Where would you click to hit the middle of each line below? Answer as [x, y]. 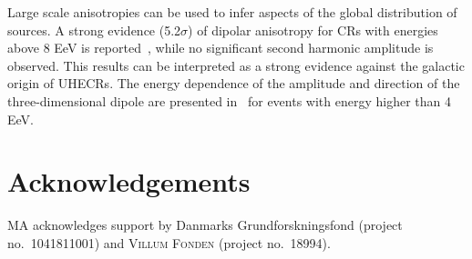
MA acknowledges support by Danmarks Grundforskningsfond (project [205, 225]
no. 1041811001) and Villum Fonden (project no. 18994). [169, 242]
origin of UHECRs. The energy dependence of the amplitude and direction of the [234, 83]
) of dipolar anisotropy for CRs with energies [313, 30]
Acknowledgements [129, 181]
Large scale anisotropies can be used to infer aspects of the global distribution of [232, 12]
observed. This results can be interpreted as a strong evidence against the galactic [236, 65]
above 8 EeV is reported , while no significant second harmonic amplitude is [221, 48]
